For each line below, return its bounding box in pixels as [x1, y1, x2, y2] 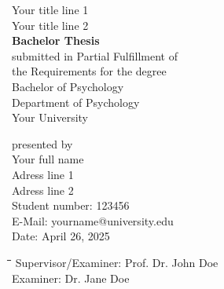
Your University [12, 109, 89, 126]
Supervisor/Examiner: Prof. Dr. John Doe [15, 254, 218, 270]
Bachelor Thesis [12, 32, 100, 49]
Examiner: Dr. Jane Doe [12, 269, 130, 286]
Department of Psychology [12, 93, 140, 110]
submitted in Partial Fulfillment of [12, 47, 178, 64]
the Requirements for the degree [12, 63, 167, 79]
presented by [12, 135, 73, 152]
